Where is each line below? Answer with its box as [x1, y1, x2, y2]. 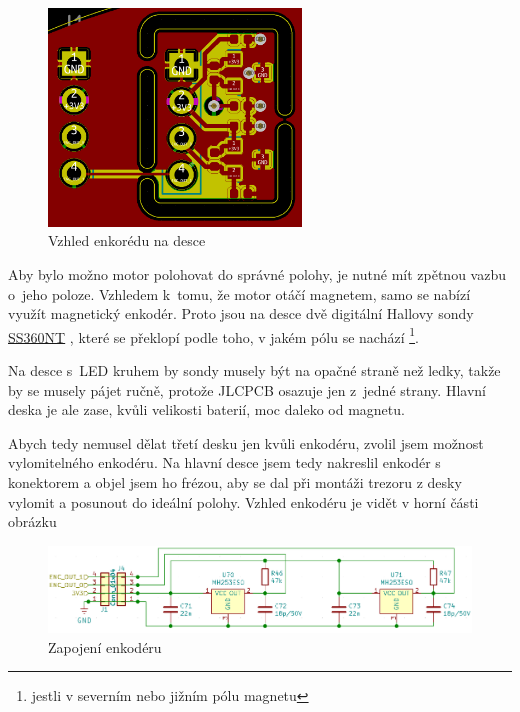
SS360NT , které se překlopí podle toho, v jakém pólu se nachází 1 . [8, 323, 419, 347]
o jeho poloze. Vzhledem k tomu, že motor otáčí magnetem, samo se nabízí [8, 283, 471, 304]
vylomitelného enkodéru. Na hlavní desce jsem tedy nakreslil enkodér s [8, 452, 441, 473]
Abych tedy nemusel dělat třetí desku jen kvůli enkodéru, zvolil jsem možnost [8, 432, 484, 453]
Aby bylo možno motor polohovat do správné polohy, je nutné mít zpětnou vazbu [8, 263, 506, 284]
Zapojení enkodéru [48, 636, 162, 657]
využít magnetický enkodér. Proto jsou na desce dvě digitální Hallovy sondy [8, 303, 474, 324]
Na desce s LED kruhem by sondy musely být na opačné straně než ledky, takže [8, 359, 501, 380]
